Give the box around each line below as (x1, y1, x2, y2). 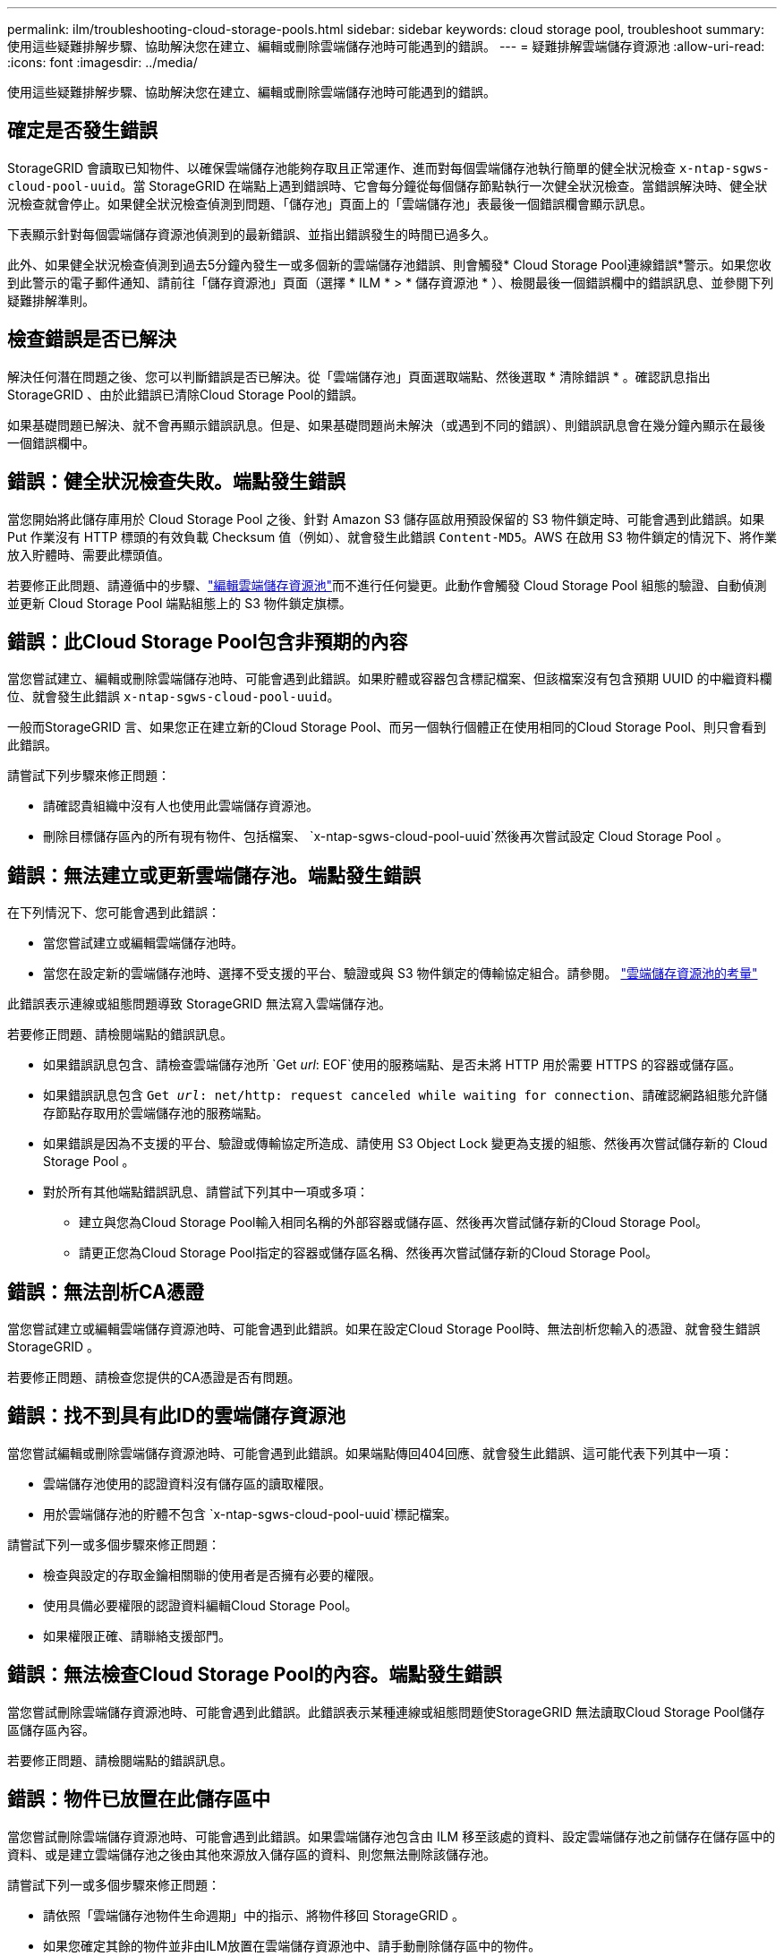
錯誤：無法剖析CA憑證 (7, 1280, 204, 1303)
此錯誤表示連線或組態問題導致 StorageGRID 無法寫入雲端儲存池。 (7, 996, 391, 1012)
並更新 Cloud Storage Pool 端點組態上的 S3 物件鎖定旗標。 (7, 595, 352, 611)
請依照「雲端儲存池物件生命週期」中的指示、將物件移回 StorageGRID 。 (43, 1907, 464, 1923)
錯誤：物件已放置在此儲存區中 (7, 1788, 270, 1811)
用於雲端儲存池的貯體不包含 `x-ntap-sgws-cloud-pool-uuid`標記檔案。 (43, 1506, 457, 1522)
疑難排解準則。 (7, 292, 95, 308)
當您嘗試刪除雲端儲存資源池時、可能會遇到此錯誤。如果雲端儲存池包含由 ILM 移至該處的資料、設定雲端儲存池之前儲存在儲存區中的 (7, 1828, 776, 1844)
